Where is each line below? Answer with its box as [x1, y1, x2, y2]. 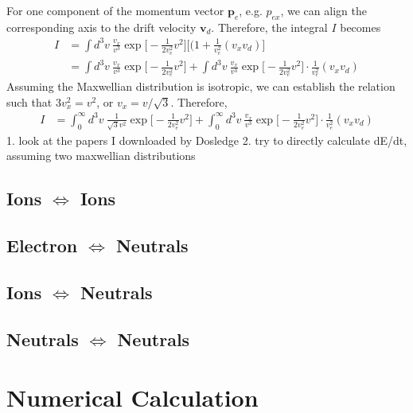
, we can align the [280, 2, 367, 18]
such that [6, 93, 53, 110]
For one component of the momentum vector [6, 2, 224, 18]
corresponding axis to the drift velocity [6, 18, 197, 35]
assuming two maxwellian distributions [6, 147, 196, 164]
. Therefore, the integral [211, 18, 328, 35]
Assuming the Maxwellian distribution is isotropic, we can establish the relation [6, 78, 395, 95]
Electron [6, 232, 78, 257]
